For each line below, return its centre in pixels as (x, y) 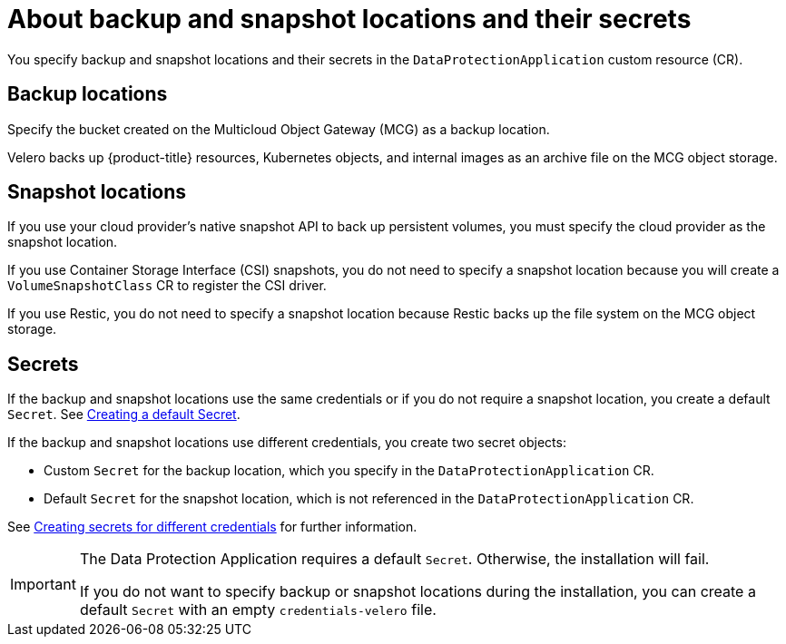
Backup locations (88, 94)
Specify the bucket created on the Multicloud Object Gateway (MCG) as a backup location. (279, 129)
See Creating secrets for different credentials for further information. (212, 527)
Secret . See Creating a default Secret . (124, 415)
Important (43, 585)
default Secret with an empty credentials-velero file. (258, 610)
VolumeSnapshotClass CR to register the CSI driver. (167, 286)
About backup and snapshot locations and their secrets (349, 19)
